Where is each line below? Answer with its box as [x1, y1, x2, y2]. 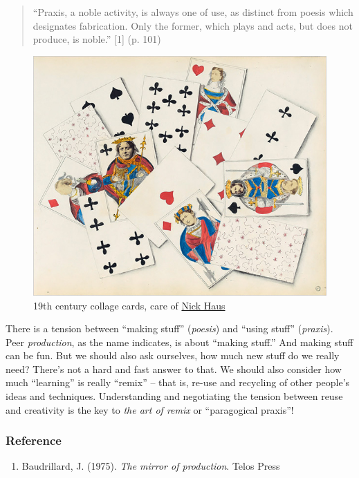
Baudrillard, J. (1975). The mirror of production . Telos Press [21, 459, 280, 473]
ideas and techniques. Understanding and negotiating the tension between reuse [6, 389, 343, 403]
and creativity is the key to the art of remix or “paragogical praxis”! [6, 402, 294, 417]
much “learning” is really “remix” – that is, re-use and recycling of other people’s [6, 375, 350, 390]
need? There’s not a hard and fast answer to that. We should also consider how [6, 361, 342, 376]
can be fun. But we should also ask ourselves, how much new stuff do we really [6, 348, 340, 363]
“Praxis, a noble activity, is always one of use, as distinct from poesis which [33, 5, 353, 19]
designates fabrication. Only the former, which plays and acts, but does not [33, 18, 353, 32]
